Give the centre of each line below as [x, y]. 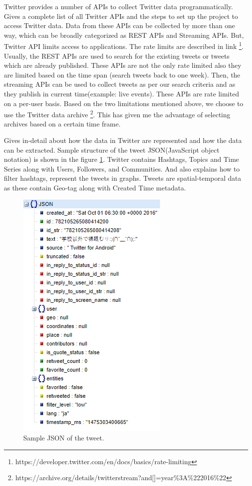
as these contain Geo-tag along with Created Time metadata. [95, 188]
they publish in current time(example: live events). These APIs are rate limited [122, 94]
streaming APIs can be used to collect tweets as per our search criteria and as [120, 84]
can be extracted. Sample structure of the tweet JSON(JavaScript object [112, 149]
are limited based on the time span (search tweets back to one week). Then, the [122, 74]
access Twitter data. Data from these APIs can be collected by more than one [119, 25]
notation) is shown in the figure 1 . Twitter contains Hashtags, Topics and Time [122, 159]
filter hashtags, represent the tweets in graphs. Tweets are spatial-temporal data [123, 178]
